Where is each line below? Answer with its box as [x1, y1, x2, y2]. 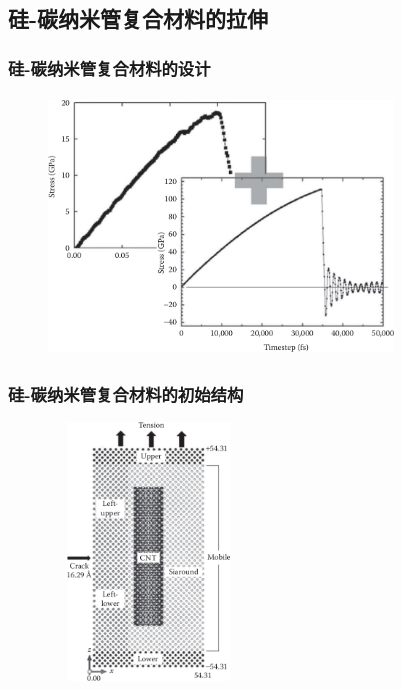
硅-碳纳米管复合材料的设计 [8, 55, 211, 80]
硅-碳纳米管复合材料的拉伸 [8, 3, 269, 34]
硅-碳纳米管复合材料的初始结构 [8, 381, 244, 406]
